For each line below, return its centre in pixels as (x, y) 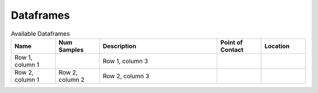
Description (120, 46)
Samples (71, 50)
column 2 (72, 80)
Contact (232, 50)
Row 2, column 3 (126, 76)
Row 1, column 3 (125, 61)
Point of (232, 42)
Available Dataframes (40, 33)
